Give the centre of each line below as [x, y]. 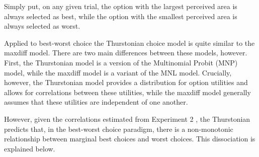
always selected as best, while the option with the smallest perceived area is [121, 16]
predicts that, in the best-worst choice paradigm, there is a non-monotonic [119, 129]
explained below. [30, 148]
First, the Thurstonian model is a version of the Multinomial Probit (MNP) [121, 62]
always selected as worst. [42, 26]
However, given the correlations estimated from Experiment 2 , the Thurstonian [127, 119]
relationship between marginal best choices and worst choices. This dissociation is [130, 139]
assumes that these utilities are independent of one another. [96, 102]
